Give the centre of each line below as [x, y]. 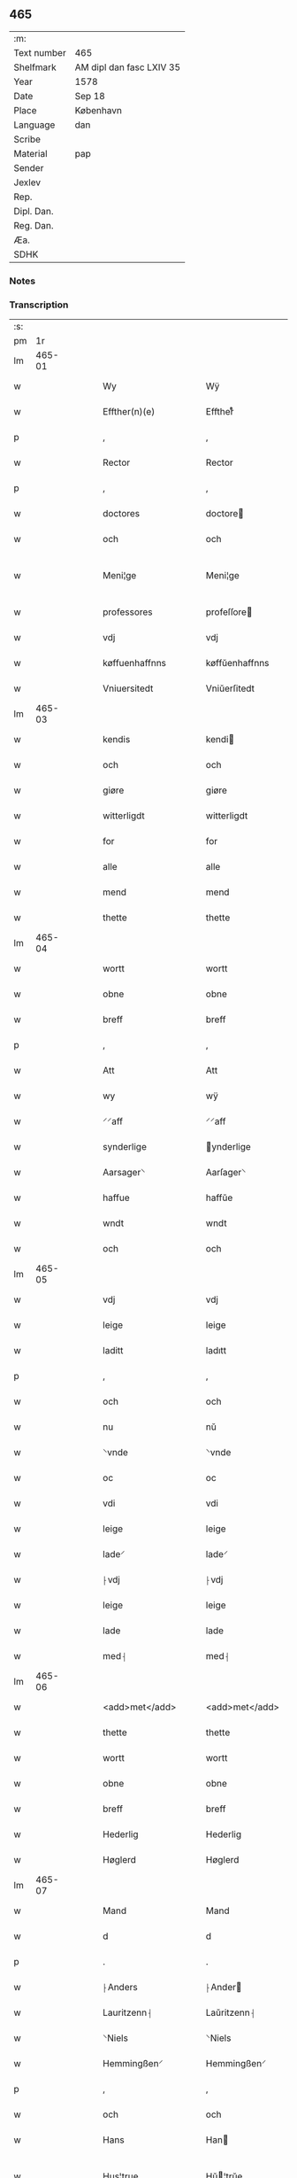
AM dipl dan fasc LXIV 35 [128, 67]
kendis [117, 740]
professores [128, 612]
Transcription [39, 305]
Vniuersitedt [128, 688]
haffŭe [219, 1198]
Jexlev [27, 182]
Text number [40, 52]
